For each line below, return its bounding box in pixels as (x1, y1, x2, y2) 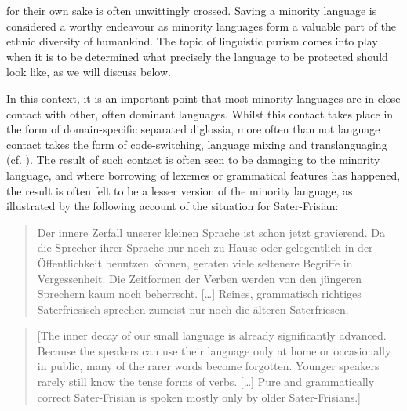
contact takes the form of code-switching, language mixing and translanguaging (6, 136, 387, 152)
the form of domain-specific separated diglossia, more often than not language (6, 121, 380, 137)
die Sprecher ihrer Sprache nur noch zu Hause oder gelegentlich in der (37, 239, 373, 256)
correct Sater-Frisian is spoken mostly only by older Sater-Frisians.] (37, 388, 361, 405)
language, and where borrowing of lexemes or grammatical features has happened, (6, 166, 401, 183)
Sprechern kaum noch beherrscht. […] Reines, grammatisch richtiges (37, 286, 362, 302)
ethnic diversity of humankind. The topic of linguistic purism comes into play (6, 33, 378, 49)
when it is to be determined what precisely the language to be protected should (6, 48, 388, 64)
